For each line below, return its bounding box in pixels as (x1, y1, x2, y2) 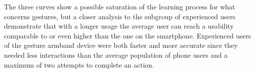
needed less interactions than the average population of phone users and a (4, 49, 228, 60)
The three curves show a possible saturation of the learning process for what (4, 1, 235, 11)
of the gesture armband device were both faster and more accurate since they (4, 40, 238, 50)
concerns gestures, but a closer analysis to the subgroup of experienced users (4, 11, 236, 21)
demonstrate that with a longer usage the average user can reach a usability (4, 21, 234, 31)
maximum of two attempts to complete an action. (4, 59, 154, 70)
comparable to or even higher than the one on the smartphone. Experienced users (4, 30, 251, 40)
